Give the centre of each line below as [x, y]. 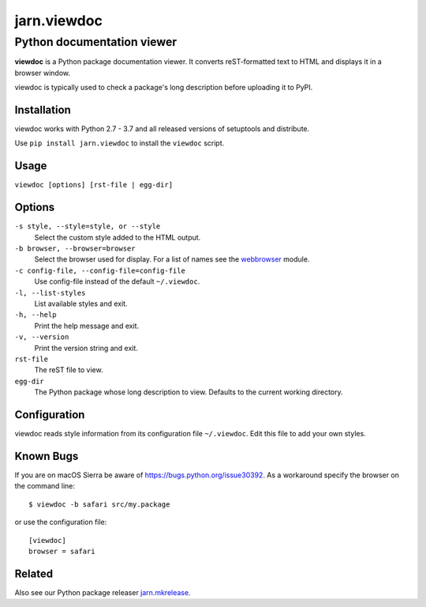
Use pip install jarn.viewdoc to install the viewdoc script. [120, 143]
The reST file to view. [69, 370]
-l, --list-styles [50, 293]
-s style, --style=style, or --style [88, 226]
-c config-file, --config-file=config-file [100, 270]
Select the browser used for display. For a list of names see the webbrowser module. [172, 259]
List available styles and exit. [81, 303]
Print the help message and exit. [87, 326]
